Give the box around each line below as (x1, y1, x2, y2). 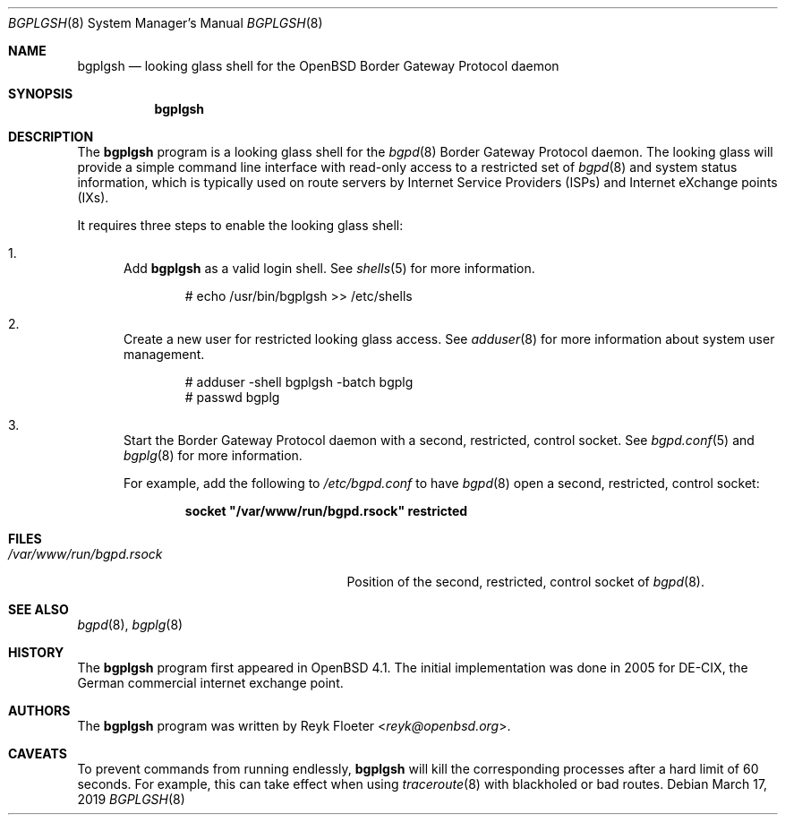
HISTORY (8, 645, 64, 660)
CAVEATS (8, 746, 67, 761)
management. (124, 347, 205, 362)
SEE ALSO (8, 602, 69, 617)
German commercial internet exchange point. (77, 675, 344, 690)
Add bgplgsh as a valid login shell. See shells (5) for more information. (124, 261, 535, 276)
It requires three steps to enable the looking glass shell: (77, 218, 404, 233)
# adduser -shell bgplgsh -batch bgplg (184, 374, 414, 390)
